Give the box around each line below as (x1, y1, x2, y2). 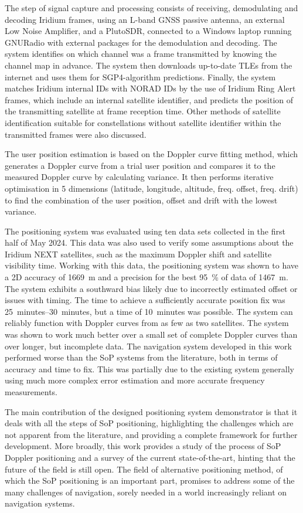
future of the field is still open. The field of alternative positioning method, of (5, 463, 283, 475)
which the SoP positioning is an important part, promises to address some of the (5, 474, 295, 487)
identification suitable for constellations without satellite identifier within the (5, 116, 281, 128)
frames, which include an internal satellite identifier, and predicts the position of (5, 93, 294, 106)
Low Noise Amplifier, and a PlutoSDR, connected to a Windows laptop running (5, 25, 292, 37)
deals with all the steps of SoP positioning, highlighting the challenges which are (5, 417, 294, 429)
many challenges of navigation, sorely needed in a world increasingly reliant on (5, 485, 287, 498)
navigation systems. (5, 497, 75, 509)
